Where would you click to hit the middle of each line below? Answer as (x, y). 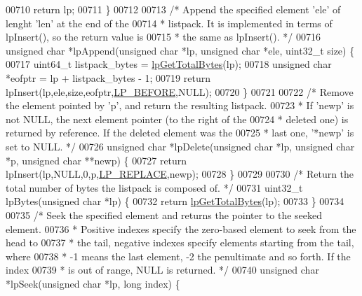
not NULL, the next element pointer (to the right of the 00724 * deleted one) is (177, 119)
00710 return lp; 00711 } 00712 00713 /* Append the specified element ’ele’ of (173, 9)
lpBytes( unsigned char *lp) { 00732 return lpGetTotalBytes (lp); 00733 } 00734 (175, 201)
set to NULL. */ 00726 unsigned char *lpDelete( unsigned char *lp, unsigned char (180, 146)
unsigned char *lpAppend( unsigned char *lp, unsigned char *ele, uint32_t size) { (180, 50)
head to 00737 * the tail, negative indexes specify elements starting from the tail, (180, 242)
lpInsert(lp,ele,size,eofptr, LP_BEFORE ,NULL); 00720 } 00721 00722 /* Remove (180, 91)
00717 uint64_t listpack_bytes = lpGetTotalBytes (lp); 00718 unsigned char (169, 64)
